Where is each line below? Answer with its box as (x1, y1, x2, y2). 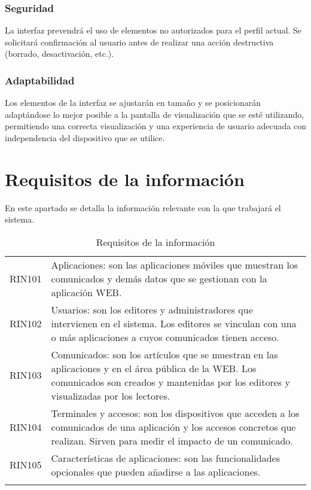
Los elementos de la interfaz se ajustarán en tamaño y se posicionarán (5, 96, 261, 109)
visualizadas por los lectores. (51, 388, 170, 403)
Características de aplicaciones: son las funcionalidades (51, 451, 280, 465)
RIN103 (10, 368, 42, 382)
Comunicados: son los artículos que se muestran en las (51, 347, 278, 361)
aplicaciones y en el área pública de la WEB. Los (51, 361, 257, 375)
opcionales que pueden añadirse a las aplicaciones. (51, 464, 261, 479)
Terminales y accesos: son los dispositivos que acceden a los (51, 406, 300, 420)
